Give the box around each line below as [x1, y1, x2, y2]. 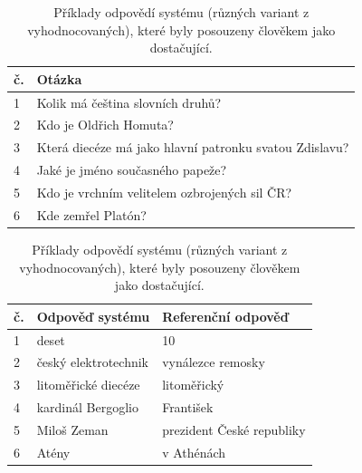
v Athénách [162, 442, 226, 461]
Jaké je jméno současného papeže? [36, 160, 227, 179]
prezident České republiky [162, 420, 306, 439]
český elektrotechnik [36, 352, 149, 372]
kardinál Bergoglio [36, 398, 138, 417]
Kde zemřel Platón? [36, 205, 147, 224]
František [162, 398, 214, 417]
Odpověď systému [36, 306, 150, 325]
